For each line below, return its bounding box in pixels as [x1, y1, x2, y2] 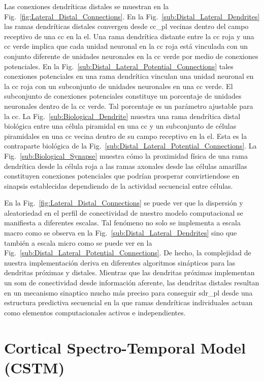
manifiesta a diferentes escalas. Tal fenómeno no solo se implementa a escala [4, 217, 241, 228]
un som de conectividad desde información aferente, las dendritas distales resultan [4, 277, 259, 288]
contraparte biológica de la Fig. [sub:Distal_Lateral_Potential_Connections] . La [4, 140, 257, 151]
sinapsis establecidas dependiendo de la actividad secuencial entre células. [4, 180, 233, 191]
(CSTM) [4, 357, 65, 377]
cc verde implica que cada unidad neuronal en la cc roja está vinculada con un [4, 41, 248, 51]
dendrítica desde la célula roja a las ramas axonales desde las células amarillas [4, 160, 247, 171]
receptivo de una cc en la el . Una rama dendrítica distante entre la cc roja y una [4, 31, 254, 41]
